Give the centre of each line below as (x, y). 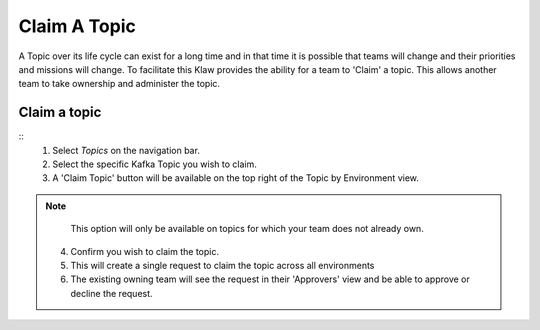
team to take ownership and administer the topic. (119, 84)
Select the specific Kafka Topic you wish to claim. (154, 164)
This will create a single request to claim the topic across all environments (222, 265)
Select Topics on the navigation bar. (126, 150)
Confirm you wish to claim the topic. (145, 251)
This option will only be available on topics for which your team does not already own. (247, 229)
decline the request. (112, 293)
